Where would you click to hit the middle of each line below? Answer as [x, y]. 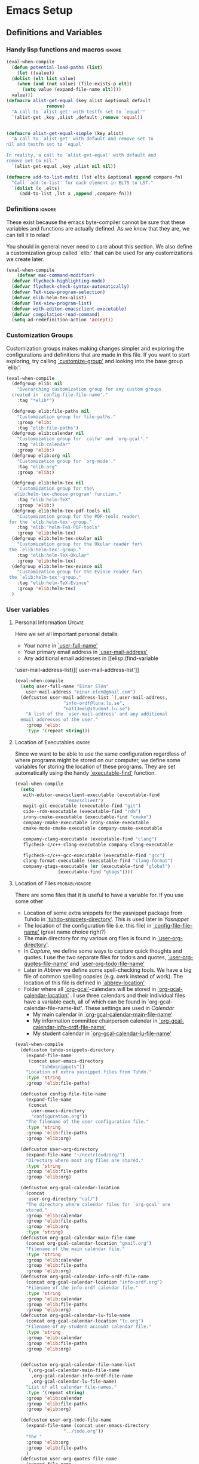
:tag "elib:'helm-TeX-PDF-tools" [59, 527]
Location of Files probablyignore [53, 883]
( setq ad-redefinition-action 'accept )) [62, 320]
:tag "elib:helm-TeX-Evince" [53, 583]
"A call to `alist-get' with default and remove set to [82, 139]
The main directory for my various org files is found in [90, 938]
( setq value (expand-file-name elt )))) [71, 90]
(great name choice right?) [74, 932]
